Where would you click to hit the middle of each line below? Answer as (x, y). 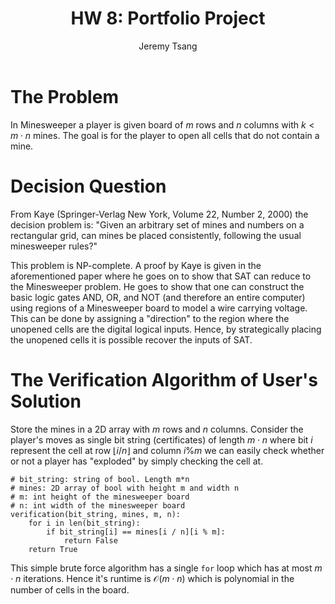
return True (53, 549)
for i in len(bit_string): (84, 523)
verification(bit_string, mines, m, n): (96, 514)
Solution (46, 401)
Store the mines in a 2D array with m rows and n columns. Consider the (157, 429)
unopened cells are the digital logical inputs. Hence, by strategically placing (166, 329)
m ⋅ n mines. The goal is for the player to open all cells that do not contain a (165, 135)
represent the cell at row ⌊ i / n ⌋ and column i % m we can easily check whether (167, 450)
